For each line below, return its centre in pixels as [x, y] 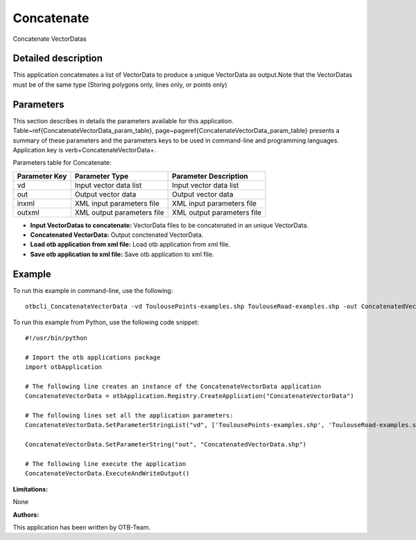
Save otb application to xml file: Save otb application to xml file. [122, 254]
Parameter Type [102, 176]
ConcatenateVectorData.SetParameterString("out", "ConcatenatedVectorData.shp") [166, 444]
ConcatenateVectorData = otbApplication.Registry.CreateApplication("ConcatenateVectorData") [190, 396]
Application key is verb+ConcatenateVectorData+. [84, 150]
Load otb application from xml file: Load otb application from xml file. [130, 244]
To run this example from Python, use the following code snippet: [106, 322]
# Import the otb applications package [93, 357]
